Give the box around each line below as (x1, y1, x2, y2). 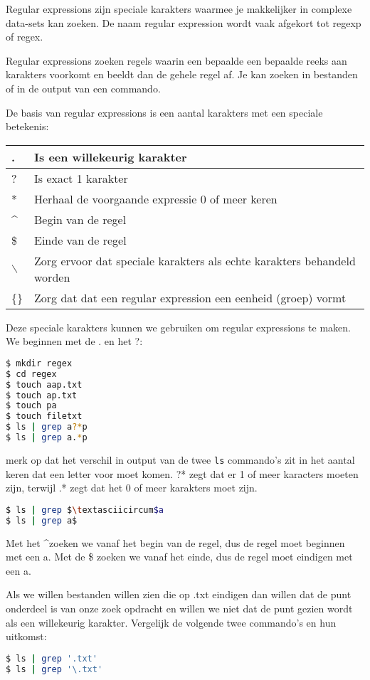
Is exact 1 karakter (34, 169, 128, 186)
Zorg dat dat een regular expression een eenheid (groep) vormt (34, 289, 347, 306)
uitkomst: (6, 629, 47, 644)
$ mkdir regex (6, 358, 73, 368)
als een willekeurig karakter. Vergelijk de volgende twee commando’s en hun (6, 615, 337, 629)
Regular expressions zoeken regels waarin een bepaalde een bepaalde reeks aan (6, 53, 347, 68)
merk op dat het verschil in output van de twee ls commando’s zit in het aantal (6, 452, 355, 467)
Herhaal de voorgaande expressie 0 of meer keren (34, 190, 277, 207)
